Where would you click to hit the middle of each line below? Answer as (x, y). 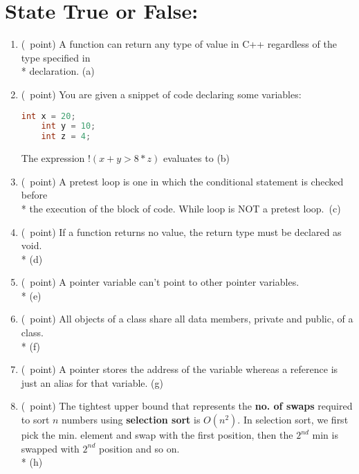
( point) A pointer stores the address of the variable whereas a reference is (179, 369)
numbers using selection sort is (131, 420)
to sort (35, 420)
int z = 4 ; (66, 137)
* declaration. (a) (58, 71)
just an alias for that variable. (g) (92, 382)
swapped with (50, 448)
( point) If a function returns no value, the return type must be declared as (181, 231)
